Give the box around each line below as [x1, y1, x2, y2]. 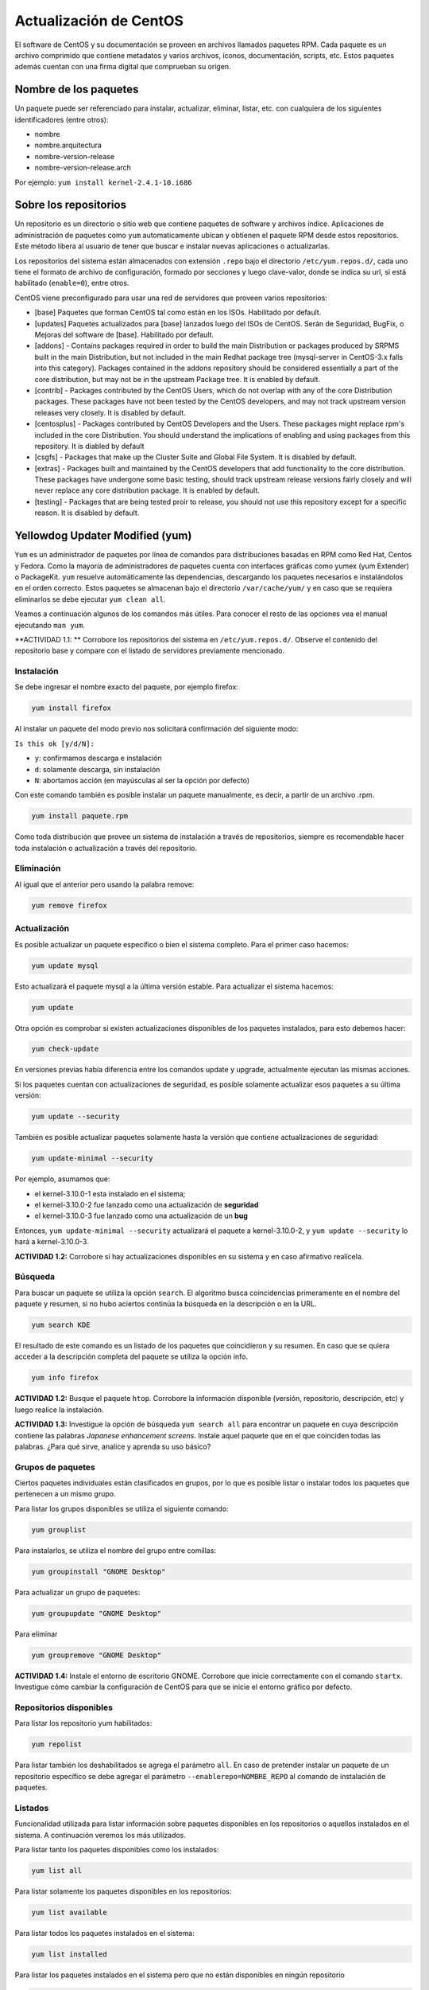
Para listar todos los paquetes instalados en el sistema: [14, 1928, 195, 1937]
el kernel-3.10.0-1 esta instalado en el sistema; [34, 1188, 186, 1198]
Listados [14, 1802, 49, 1813]
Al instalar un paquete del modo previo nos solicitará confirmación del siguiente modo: [14, 724, 299, 734]
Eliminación [14, 863, 61, 874]
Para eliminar [14, 1629, 58, 1639]
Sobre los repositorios [14, 198, 127, 212]
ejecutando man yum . [14, 620, 85, 630]
